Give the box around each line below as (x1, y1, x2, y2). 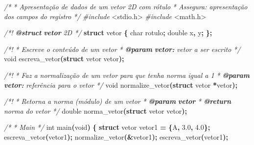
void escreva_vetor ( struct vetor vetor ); (4, 53, 124, 64)
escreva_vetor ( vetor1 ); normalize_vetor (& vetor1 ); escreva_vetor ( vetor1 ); (4, 131, 228, 142)
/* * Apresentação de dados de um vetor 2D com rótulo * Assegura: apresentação (4, 1, 248, 11)
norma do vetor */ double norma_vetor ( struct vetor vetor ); (4, 105, 187, 116)
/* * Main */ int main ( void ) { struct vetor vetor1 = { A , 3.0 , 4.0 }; (4, 122, 210, 132)
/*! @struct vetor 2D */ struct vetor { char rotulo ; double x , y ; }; (4, 27, 212, 38)
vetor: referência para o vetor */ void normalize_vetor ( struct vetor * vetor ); (4, 79, 237, 90)
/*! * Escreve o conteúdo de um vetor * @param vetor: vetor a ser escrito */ (4, 44, 241, 54)
